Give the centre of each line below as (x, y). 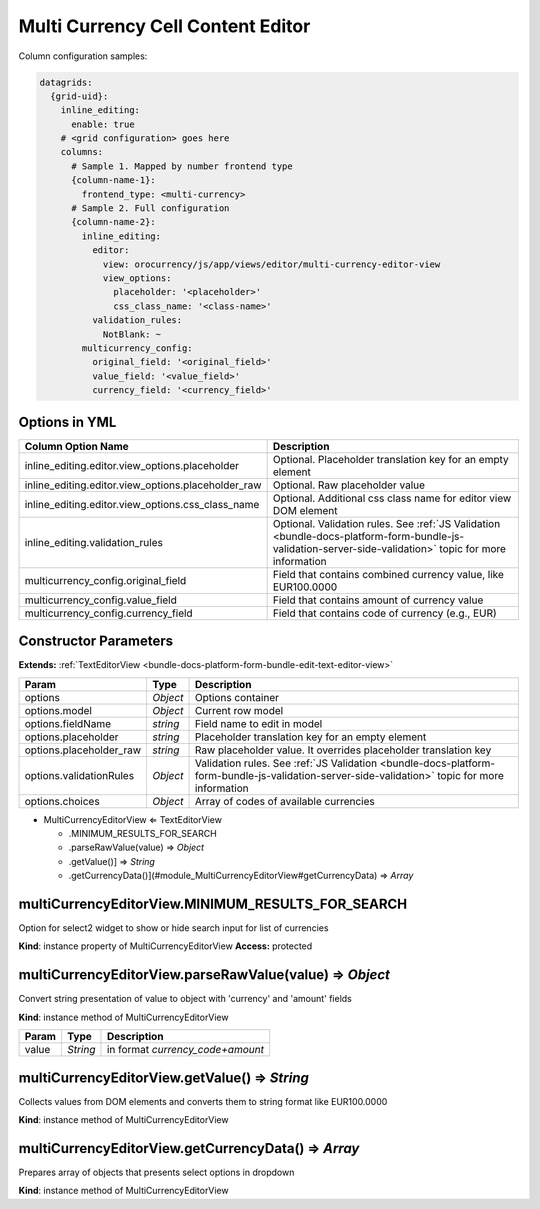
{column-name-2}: (114, 222)
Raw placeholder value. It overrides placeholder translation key (343, 750)
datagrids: (66, 82)
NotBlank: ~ (132, 334)
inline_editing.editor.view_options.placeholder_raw (143, 485)
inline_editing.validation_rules (94, 542)
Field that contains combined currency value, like (388, 574)
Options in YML (67, 421)
